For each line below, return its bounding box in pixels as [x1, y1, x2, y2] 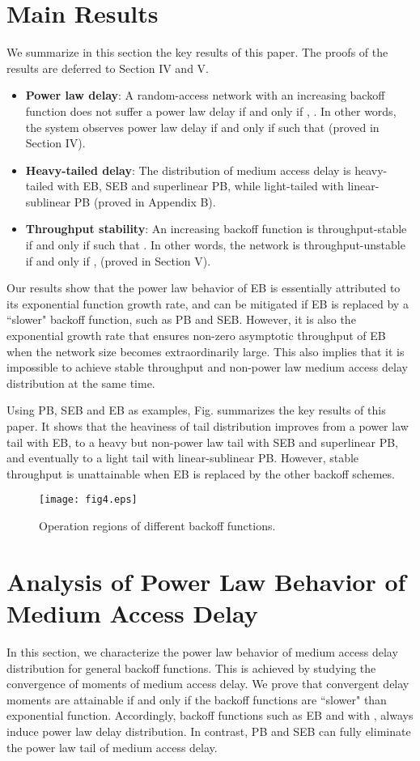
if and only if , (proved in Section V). [25, 252, 211, 269]
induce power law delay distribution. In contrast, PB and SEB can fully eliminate [6, 722, 411, 739]
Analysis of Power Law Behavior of [6, 564, 406, 597]
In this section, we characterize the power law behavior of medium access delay [6, 643, 398, 660]
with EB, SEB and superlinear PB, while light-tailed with [57, 177, 344, 194]
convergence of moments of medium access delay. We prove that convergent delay [6, 675, 409, 692]
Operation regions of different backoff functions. [39, 517, 276, 534]
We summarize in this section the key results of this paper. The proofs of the [6, 44, 388, 61]
